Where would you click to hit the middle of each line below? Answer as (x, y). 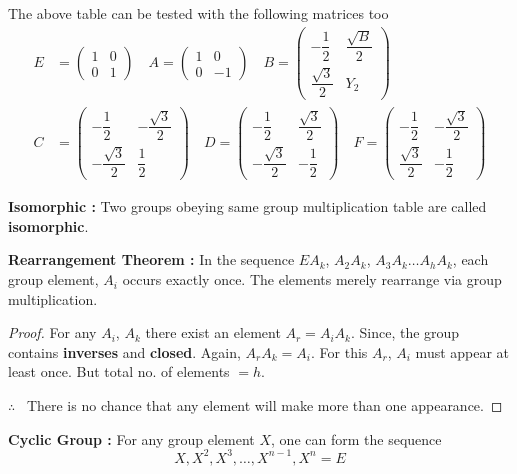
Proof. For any (52, 332)
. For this (339, 351)
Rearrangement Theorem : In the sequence (151, 259)
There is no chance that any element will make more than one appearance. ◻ (264, 405)
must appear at (462, 351)
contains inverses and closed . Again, (124, 351)
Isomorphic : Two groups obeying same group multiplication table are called (247, 206)
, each (470, 259)
